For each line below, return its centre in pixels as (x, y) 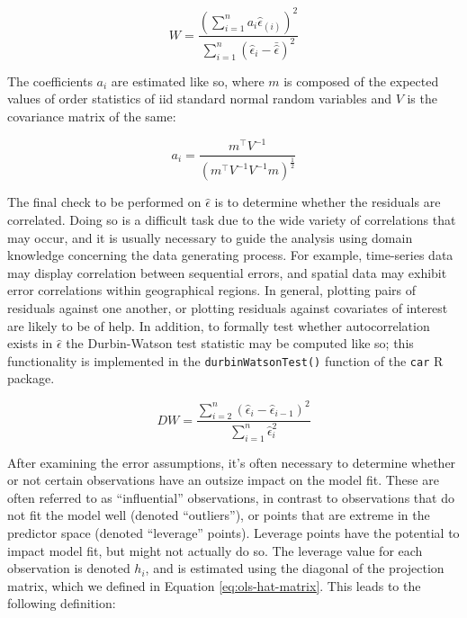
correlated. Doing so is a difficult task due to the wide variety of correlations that (232, 220)
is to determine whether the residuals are (328, 202)
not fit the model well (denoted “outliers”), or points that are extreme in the (219, 515)
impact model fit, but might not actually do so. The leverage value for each (215, 550)
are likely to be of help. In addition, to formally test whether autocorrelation (219, 325)
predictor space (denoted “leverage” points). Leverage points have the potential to (233, 533)
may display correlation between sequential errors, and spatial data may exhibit (227, 272)
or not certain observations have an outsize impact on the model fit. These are (223, 480)
